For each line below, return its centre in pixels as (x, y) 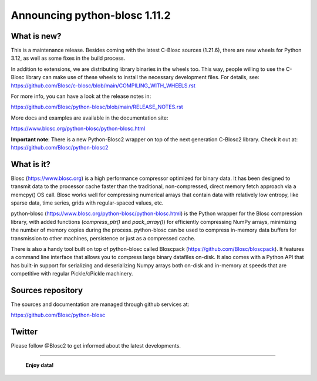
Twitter (24, 332)
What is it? (31, 164)
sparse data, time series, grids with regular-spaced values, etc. (87, 203)
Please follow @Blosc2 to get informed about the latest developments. (96, 346)
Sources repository (47, 290)
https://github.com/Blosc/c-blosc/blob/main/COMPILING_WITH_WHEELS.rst (103, 86)
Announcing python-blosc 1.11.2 (91, 15)
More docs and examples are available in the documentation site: (90, 118)
